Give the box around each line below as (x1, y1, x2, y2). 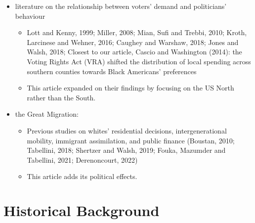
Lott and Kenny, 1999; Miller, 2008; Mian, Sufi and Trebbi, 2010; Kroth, (27, 27, 247, 38)
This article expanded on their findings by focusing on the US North (27, 83, 234, 93)
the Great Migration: (15, 109, 79, 119)
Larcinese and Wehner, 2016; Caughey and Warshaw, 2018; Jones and (27, 37, 239, 47)
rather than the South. (27, 92, 96, 102)
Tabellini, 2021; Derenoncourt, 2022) (27, 154, 138, 165)
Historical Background (3, 200, 160, 221)
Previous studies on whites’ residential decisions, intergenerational (27, 125, 227, 135)
